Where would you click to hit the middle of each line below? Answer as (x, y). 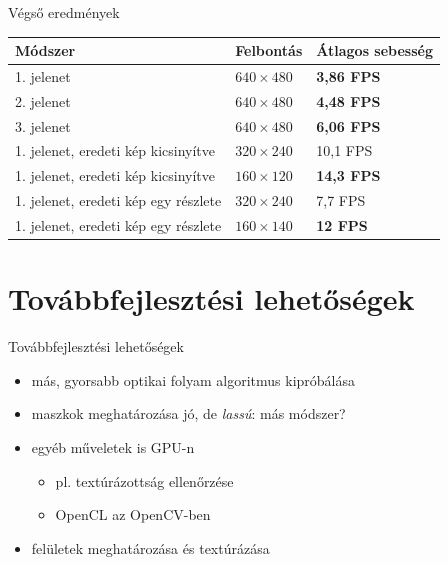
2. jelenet (43, 100)
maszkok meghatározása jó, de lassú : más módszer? (188, 413)
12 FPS (342, 225)
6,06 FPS (348, 125)
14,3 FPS (348, 175)
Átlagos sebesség (374, 50)
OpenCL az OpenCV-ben (133, 514)
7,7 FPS (341, 200)
